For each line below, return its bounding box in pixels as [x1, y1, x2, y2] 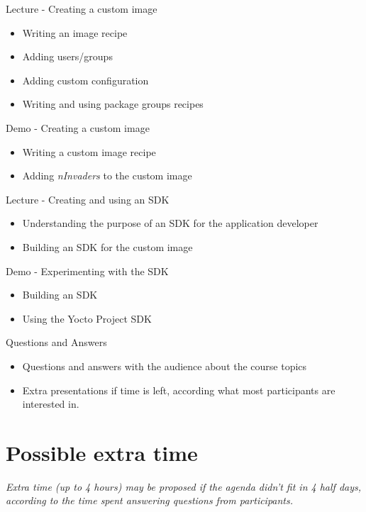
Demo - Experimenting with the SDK [6, 263, 169, 278]
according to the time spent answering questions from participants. [6, 493, 294, 508]
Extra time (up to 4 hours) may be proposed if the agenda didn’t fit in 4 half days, [6, 479, 362, 494]
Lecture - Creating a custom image [6, 1, 157, 16]
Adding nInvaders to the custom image [22, 168, 192, 183]
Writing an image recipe [22, 25, 128, 40]
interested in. [22, 396, 79, 411]
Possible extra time [6, 438, 198, 467]
